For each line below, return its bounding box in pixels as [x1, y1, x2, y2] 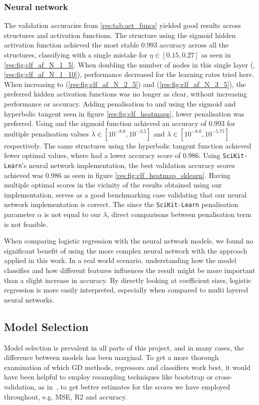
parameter [4, 209, 35, 219]
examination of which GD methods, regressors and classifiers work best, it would [4, 361, 251, 372]
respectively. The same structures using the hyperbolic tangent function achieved [4, 140, 252, 150]
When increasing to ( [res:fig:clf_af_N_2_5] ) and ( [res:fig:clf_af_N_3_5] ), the [4, 78, 246, 89]
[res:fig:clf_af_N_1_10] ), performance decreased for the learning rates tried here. [4, 69, 254, 79]
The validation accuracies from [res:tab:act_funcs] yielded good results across [4, 20, 241, 30]
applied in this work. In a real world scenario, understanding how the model [4, 255, 237, 265]
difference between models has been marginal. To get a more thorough [4, 352, 219, 362]
